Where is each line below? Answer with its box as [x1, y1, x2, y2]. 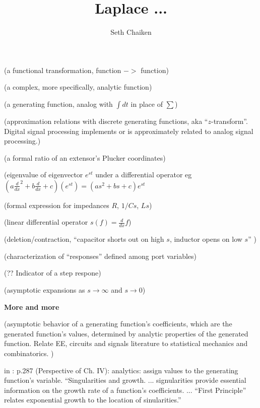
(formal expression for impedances [4, 199, 109, 210]
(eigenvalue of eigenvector [4, 169, 83, 180]
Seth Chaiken [110, 27, 152, 37]
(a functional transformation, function [4, 64, 121, 75]
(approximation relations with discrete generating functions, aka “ [4, 115, 208, 126]
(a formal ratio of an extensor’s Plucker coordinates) [4, 152, 166, 163]
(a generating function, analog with [4, 98, 113, 109]
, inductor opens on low [169, 234, 242, 244]
